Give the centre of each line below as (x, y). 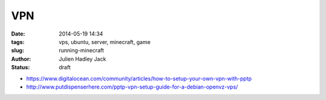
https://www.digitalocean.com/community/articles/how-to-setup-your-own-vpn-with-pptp (139, 78)
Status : (21, 67)
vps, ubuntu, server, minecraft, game (105, 42)
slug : (18, 51)
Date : (18, 34)
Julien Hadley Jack (82, 59)
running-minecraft (81, 51)
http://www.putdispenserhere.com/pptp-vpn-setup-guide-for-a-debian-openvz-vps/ (132, 87)
